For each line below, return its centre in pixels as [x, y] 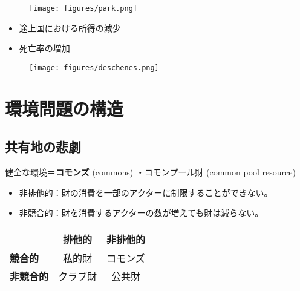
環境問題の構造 [64, 108]
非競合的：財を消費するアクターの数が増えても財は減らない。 [141, 213]
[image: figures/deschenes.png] [94, 67]
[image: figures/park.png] [83, 8]
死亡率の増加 [44, 48]
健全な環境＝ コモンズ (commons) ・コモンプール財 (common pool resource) [150, 172]
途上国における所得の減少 [70, 28]
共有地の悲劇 [43, 147]
